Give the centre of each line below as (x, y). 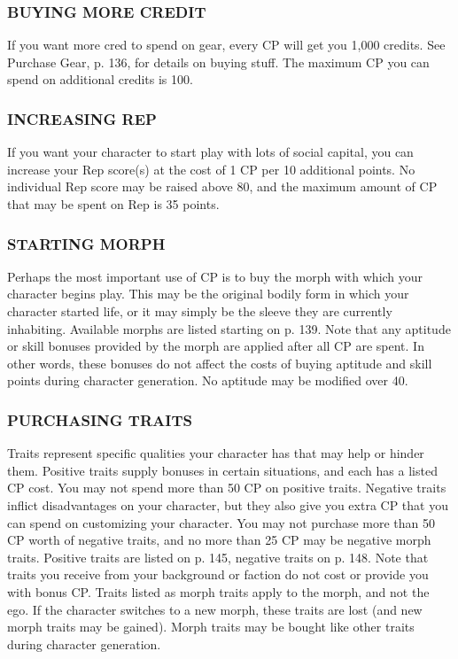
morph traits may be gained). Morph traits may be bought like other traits (211, 627)
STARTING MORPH (86, 243)
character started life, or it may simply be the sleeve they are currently (200, 311)
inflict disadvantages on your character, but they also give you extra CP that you (228, 504)
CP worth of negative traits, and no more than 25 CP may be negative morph (219, 540)
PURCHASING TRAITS (100, 419)
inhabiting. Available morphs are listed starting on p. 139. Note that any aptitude (229, 328)
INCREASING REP (82, 118)
